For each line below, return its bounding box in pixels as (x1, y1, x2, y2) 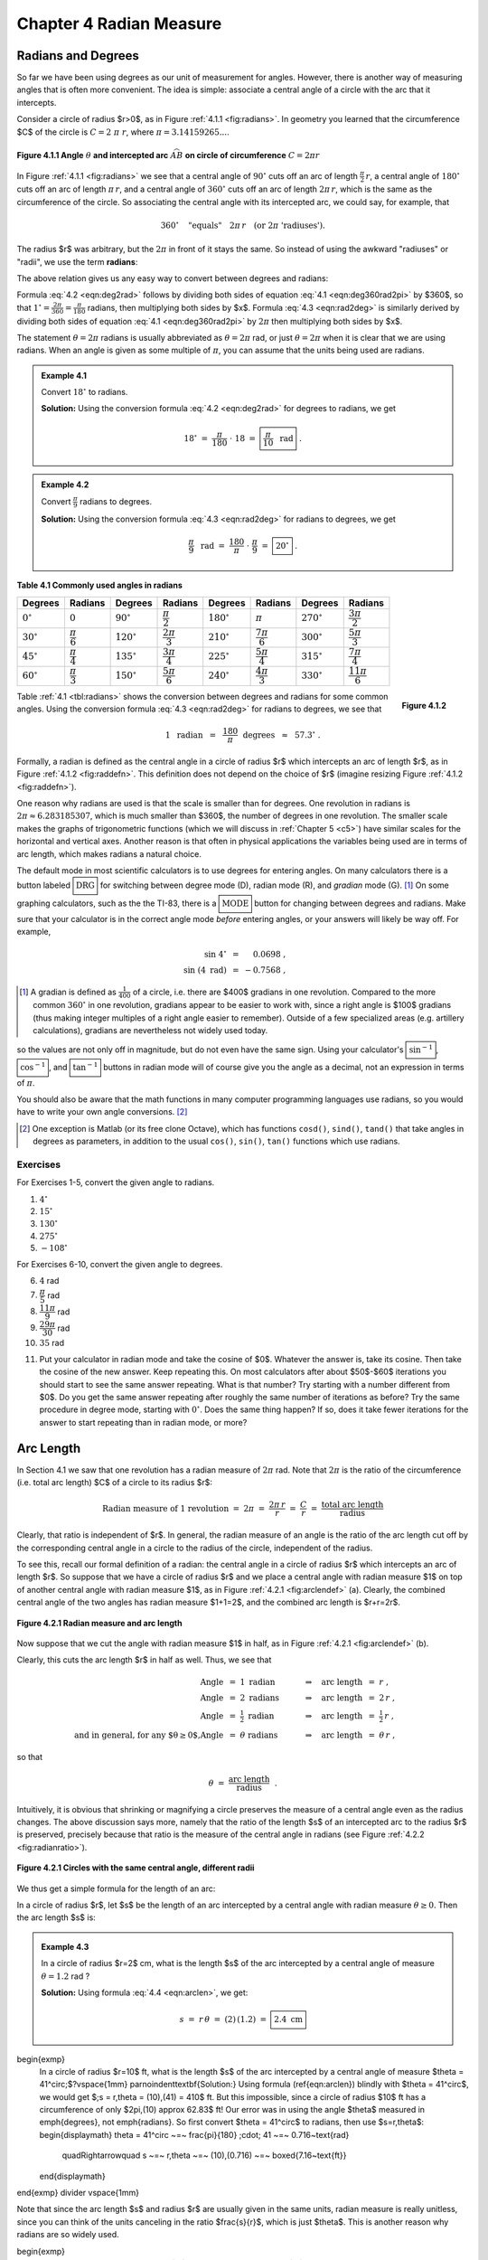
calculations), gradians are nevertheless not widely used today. (33, 1025, 268, 1036)
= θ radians (229, 1729, 278, 1740)
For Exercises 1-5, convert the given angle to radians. (16, 1177, 215, 1188)
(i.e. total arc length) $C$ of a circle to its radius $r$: (16, 1477, 212, 1488)
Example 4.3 (41, 1941, 89, 1952)
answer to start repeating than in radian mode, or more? (39, 1417, 248, 1427)
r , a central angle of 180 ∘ (365, 169, 461, 181)
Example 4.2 (41, 479, 89, 490)
